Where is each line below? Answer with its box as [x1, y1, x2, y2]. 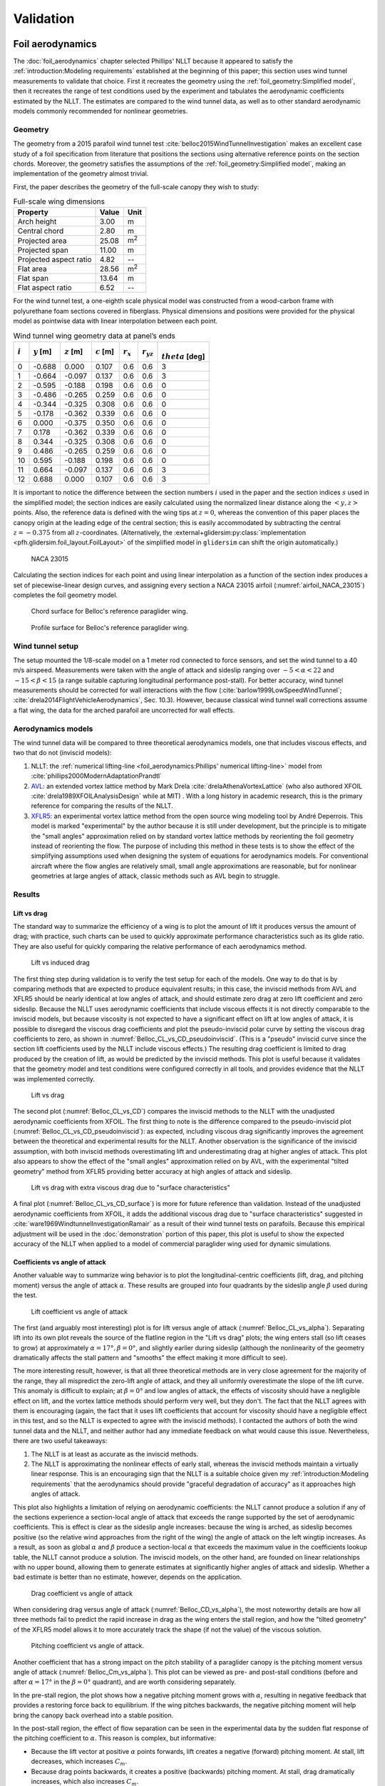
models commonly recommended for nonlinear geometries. [13, 107, 188, 116]
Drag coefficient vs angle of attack [31, 1589, 133, 1597]
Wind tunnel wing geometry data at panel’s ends [13, 331, 176, 341]
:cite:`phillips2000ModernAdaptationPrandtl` [31, 772, 162, 780]
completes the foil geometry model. [13, 590, 118, 599]
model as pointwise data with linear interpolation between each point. [13, 316, 218, 325]
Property [17, 207, 49, 217]
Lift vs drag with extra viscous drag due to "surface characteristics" [31, 1183, 231, 1192]
